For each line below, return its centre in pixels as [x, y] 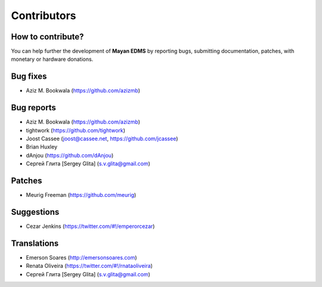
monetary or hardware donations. [52, 59]
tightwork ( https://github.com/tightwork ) [75, 130]
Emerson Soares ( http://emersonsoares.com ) [81, 257]
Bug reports [34, 108]
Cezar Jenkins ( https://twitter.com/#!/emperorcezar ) [90, 226]
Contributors [44, 16]
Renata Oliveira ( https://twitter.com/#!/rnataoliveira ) [89, 266]
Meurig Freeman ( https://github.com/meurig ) [81, 195]
